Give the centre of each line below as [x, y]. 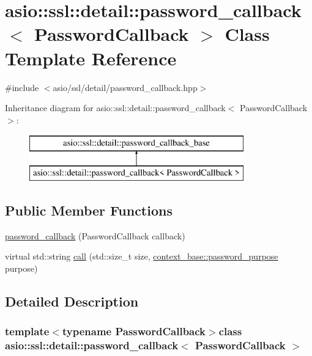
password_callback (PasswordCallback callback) [95, 235]
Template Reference [91, 58]
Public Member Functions [89, 210]
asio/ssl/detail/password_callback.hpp [125, 87]
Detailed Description [72, 301]
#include [22, 87]
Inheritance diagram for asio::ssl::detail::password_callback [115, 108]
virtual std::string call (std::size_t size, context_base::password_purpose [142, 256]
